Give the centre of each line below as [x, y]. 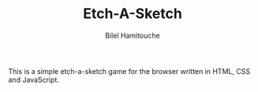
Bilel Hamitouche [133, 35]
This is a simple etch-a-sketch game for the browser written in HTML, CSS [129, 71]
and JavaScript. [34, 79]
